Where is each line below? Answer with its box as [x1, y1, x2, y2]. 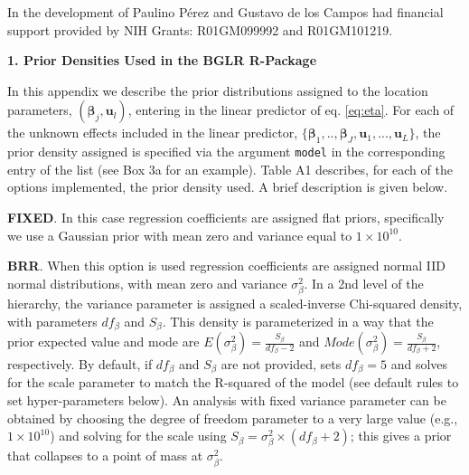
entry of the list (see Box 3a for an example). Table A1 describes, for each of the [7, 159, 453, 178]
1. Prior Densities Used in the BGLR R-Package [7, 51, 317, 70]
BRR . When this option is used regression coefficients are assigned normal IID [7, 256, 446, 275]
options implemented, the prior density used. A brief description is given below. [7, 177, 448, 196]
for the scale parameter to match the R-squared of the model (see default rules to [7, 373, 459, 392]
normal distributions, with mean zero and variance [7, 273, 287, 292]
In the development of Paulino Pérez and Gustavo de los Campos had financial [7, 3, 444, 21]
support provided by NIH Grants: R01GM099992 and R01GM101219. [7, 20, 393, 39]
